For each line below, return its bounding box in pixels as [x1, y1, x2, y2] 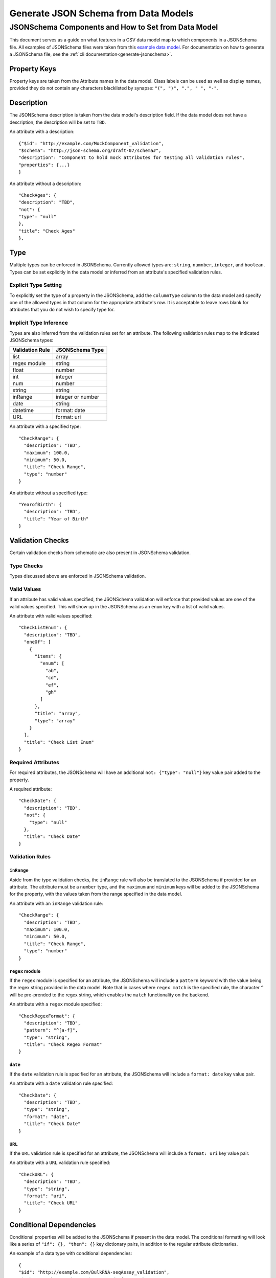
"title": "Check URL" [24, 1200, 78, 1206]
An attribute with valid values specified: [9, 613, 93, 619]
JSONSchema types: [9, 337, 54, 343]
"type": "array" [34, 718, 76, 723]
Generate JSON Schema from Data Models [9, 8, 194, 19]
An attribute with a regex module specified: [9, 1001, 102, 1007]
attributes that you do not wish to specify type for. [9, 307, 115, 313]
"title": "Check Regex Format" [24, 1042, 102, 1047]
